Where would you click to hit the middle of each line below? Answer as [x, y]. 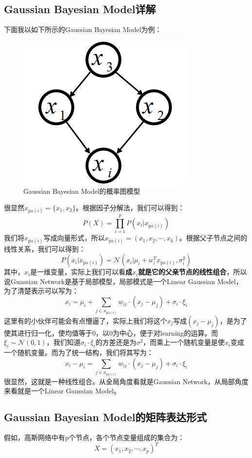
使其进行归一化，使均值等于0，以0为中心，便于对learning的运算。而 [111, 332]
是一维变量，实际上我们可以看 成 [81, 272]
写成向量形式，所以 [74, 238]
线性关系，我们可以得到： [45, 249]
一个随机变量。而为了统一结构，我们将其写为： [79, 352]
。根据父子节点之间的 [213, 238]
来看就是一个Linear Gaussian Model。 [62, 391]
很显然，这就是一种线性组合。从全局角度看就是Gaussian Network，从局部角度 [126, 381]
